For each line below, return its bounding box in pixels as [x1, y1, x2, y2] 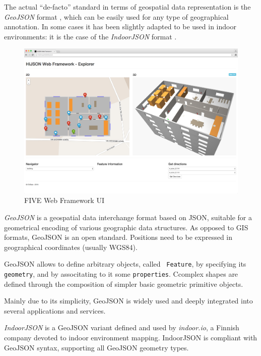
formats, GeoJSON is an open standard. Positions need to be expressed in [4, 232, 233, 242]
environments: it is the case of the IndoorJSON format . [4, 31, 177, 41]
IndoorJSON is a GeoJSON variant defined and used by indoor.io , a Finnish [4, 322, 239, 333]
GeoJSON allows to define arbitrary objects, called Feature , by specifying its [4, 259, 246, 269]
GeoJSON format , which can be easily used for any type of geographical [4, 11, 229, 22]
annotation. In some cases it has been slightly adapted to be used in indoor [4, 21, 236, 32]
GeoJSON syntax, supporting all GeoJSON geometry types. [4, 342, 189, 352]
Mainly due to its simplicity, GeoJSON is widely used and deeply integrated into [4, 295, 253, 306]
